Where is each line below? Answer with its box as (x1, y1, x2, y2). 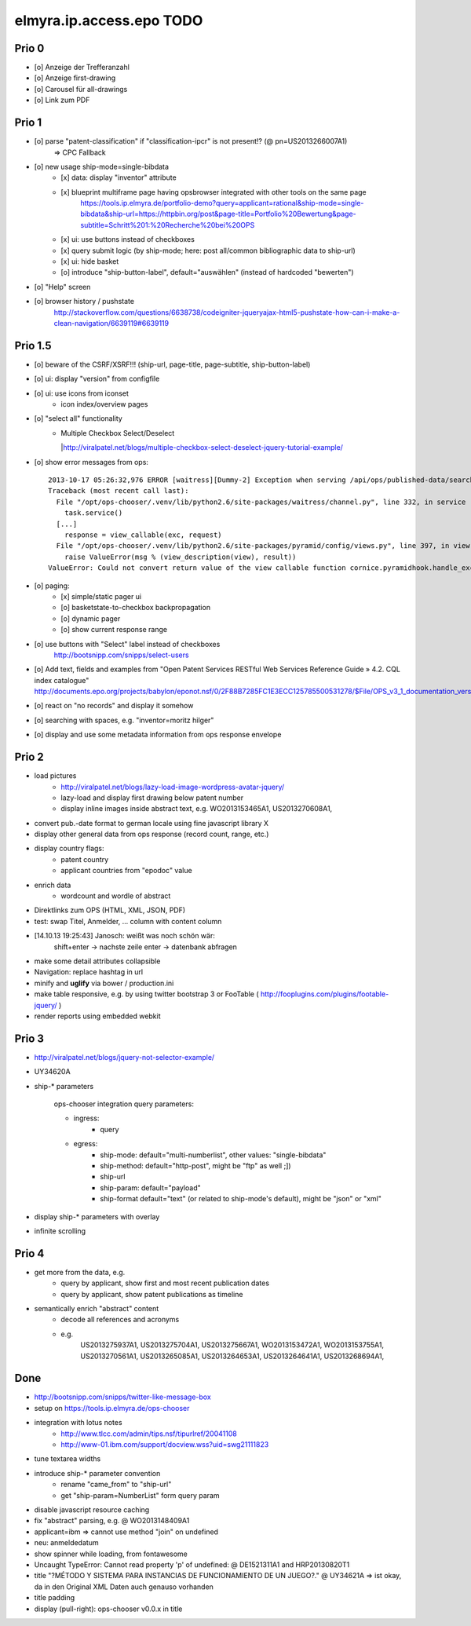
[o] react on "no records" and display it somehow (34, 701, 194, 711)
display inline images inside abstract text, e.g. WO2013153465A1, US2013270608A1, (60, 804, 333, 813)
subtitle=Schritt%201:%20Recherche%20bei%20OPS (80, 220, 255, 229)
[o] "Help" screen (34, 282, 91, 291)
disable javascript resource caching (34, 1505, 150, 1515)
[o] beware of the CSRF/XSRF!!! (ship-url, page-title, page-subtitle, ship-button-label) (34, 360, 311, 369)
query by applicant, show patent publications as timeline (60, 1289, 243, 1299)
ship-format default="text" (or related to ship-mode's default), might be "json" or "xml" (100, 1194, 382, 1204)
